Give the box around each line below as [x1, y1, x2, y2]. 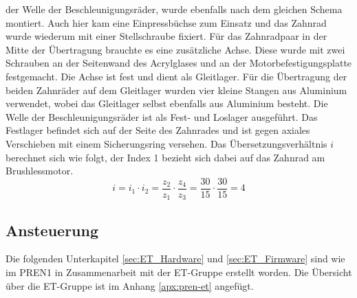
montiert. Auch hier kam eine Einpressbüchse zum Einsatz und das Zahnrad [6, 15, 327, 30]
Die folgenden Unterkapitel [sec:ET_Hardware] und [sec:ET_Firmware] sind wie [6, 251, 345, 266]
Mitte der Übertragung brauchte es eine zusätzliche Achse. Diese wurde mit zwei [6, 42, 345, 56]
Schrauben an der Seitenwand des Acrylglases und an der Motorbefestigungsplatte [6, 56, 352, 70]
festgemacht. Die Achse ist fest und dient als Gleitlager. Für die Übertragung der [6, 69, 347, 83]
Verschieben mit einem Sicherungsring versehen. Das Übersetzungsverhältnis [6, 136, 327, 150]
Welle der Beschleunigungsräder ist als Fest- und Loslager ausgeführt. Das [6, 109, 318, 124]
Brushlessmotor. [6, 163, 74, 178]
